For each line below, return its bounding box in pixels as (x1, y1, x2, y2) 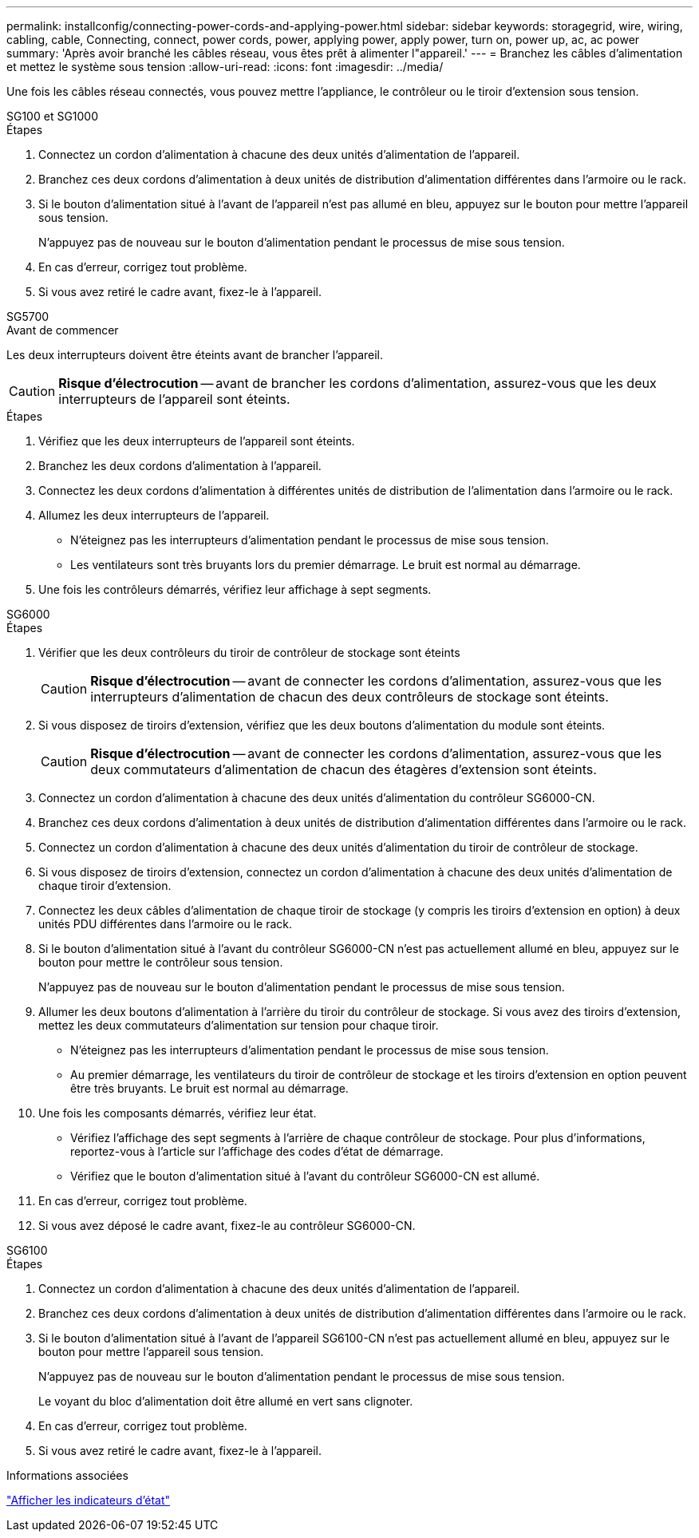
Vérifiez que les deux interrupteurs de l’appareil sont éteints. (38, 434, 355, 448)
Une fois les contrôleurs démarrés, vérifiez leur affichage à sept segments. (38, 583, 432, 596)
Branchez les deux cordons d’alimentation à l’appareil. (38, 459, 322, 472)
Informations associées (6, 1469, 128, 1482)
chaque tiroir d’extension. (38, 879, 172, 892)
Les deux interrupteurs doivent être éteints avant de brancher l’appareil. (6, 348, 384, 362)
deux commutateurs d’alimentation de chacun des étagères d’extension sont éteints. (90, 761, 597, 777)
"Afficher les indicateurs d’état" (6, 1493, 171, 1507)
